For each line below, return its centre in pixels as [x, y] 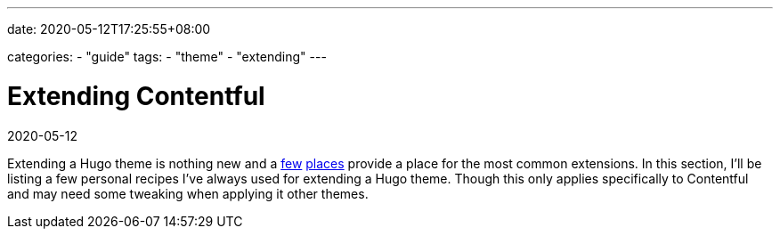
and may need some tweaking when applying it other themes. [188, 193]
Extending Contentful [136, 96]
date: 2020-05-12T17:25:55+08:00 [109, 29]
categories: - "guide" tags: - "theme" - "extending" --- [167, 57]
